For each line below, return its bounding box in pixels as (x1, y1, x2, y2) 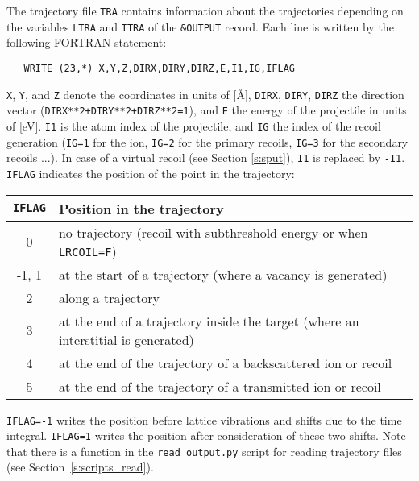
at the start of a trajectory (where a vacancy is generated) (58, 264, 388, 284)
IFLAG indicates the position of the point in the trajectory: (6, 164, 295, 181)
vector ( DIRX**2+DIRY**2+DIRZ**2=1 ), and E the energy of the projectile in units (6, 102, 407, 118)
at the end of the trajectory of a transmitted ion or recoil (58, 376, 381, 396)
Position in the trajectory (58, 198, 224, 218)
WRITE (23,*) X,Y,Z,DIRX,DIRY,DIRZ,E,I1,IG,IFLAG (23, 62, 295, 74)
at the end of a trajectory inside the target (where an (58, 311, 359, 330)
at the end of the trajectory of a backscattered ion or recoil (58, 353, 392, 372)
